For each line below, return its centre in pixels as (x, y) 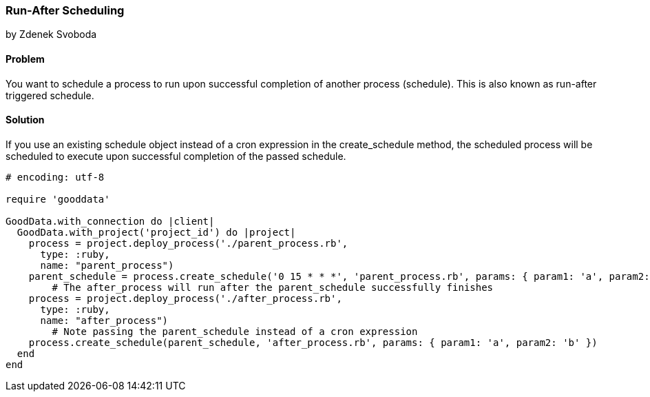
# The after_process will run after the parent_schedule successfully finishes (273, 287)
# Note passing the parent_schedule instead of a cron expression (235, 331)
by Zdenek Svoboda (51, 34)
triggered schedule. (50, 95)
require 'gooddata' (58, 199)
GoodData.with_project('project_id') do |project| (156, 232)
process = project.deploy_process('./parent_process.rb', (188, 243)
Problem (25, 59)
